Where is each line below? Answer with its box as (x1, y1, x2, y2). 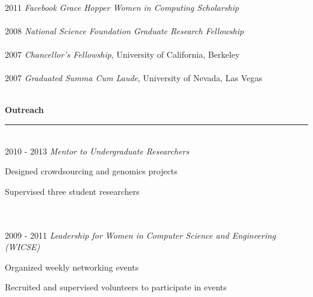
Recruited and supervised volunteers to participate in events (5, 281, 227, 293)
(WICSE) (5, 240, 40, 253)
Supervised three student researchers (5, 185, 140, 197)
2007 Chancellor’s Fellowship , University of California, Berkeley (5, 47, 240, 60)
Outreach (5, 103, 44, 116)
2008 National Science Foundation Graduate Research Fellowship (5, 24, 244, 37)
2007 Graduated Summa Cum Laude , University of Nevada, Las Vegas (5, 72, 262, 84)
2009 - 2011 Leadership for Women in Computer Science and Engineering (5, 228, 276, 241)
